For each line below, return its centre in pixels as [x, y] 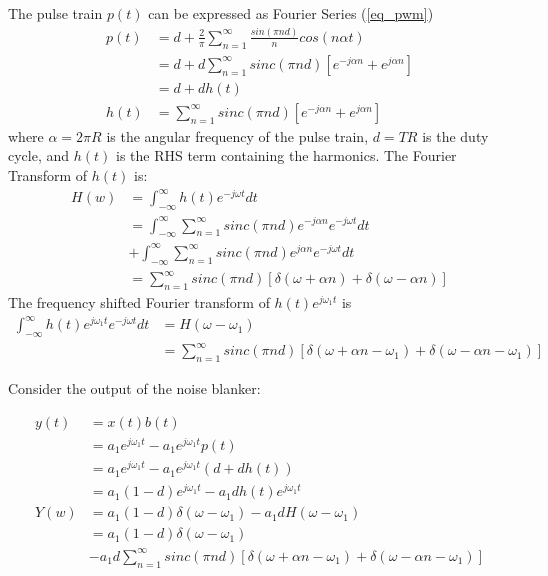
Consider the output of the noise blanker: [134, 388]
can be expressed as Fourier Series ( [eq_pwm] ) [291, 13]
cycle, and [39, 155]
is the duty [455, 135]
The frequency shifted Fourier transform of [139, 301]
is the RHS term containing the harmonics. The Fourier [286, 155]
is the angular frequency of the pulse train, [237, 135]
